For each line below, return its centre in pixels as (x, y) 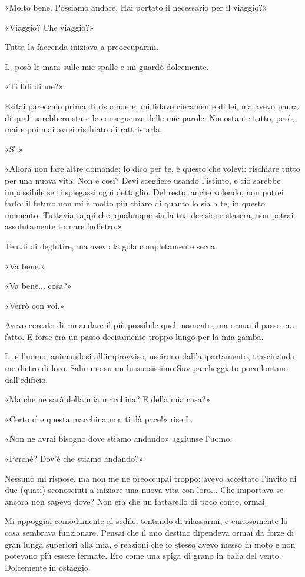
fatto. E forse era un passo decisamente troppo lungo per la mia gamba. (134, 336)
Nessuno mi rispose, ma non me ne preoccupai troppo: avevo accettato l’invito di (151, 478)
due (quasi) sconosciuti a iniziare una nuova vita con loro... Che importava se (144, 490)
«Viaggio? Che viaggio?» (49, 27)
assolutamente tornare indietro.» (64, 226)
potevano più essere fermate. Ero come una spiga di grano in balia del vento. (143, 556)
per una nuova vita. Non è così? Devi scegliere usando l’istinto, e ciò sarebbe (143, 180)
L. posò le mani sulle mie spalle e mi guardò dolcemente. (107, 66)
